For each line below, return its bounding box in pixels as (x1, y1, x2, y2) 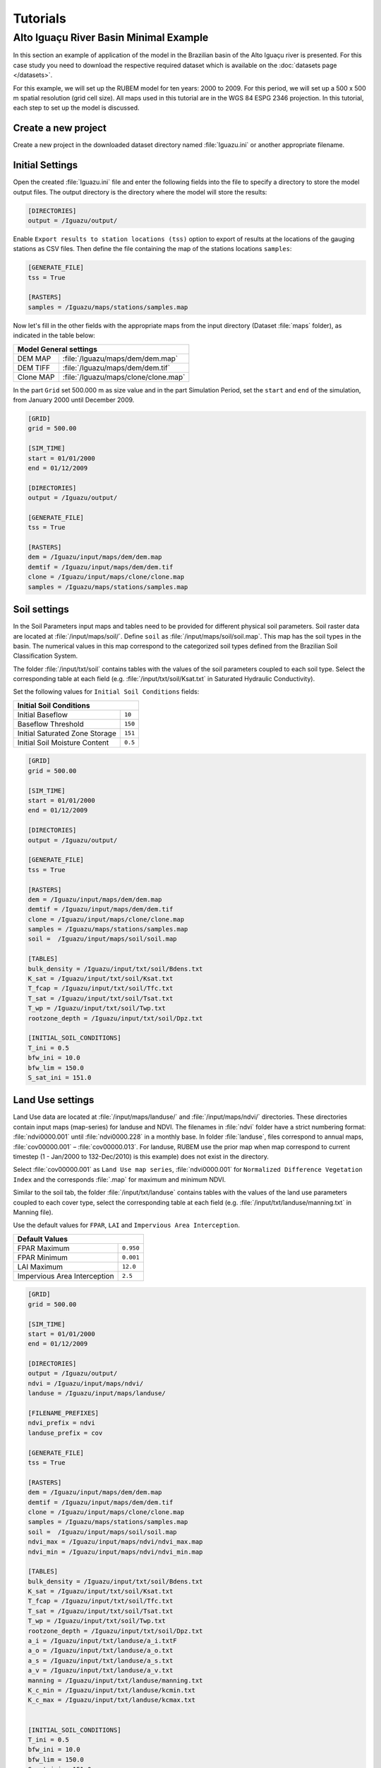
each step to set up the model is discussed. (13, 103, 140, 112)
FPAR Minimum (17, 1252, 68, 1262)
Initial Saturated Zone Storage (17, 728, 116, 738)
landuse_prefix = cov (28, 1429, 103, 1437)
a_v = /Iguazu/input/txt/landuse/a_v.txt (28, 1666, 174, 1675)
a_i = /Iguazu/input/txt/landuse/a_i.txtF (28, 1637, 177, 1645)
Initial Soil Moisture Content (17, 738, 109, 748)
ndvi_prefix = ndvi (28, 1419, 95, 1427)
